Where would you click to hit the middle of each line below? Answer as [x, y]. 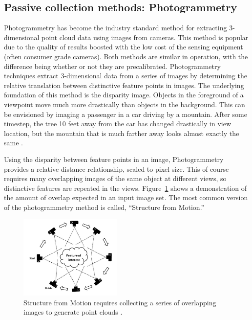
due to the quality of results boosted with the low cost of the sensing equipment [124, 47]
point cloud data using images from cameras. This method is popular [145, 37]
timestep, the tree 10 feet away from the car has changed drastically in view [118, 124]
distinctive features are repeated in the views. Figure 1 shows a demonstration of [126, 188]
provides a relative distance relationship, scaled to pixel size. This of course [116, 169]
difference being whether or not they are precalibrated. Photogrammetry [112, 66]
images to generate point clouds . [73, 312]
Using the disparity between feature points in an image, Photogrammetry [114, 159]
